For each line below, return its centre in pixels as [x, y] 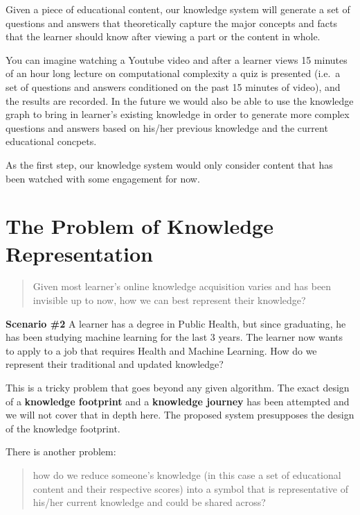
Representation [79, 253]
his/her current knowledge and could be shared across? [149, 502]
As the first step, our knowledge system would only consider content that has [169, 164]
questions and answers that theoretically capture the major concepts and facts [171, 23]
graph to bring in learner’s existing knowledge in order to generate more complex [178, 114]
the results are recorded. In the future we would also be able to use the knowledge [180, 100]
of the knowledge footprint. [63, 428]
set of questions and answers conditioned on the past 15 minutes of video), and [173, 86]
